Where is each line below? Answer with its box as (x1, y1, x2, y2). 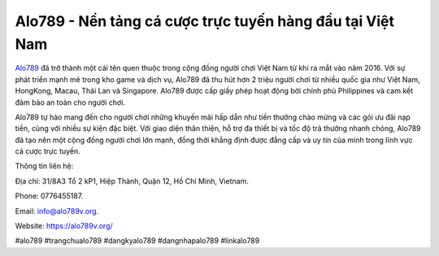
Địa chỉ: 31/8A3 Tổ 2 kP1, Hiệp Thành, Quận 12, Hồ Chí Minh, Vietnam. (15, 176, 250, 186)
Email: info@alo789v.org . (15, 206, 99, 215)
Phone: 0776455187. (15, 191, 84, 201)
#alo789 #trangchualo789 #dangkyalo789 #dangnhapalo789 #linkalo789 (15, 236, 260, 245)
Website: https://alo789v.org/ (15, 221, 113, 231)
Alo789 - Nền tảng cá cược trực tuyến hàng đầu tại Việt (15, 12, 394, 30)
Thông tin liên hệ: (15, 161, 74, 171)
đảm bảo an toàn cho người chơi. (15, 98, 126, 107)
